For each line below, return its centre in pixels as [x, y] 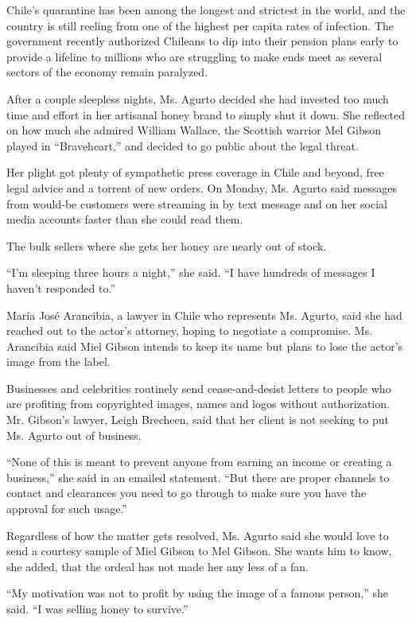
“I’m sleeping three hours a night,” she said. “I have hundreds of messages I [191, 272]
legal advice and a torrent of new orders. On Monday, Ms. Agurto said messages [202, 187]
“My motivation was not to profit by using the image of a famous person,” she [197, 593]
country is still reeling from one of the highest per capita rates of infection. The [200, 25]
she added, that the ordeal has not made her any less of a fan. [157, 566]
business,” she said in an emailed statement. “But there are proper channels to [198, 477]
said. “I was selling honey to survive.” [97, 608]
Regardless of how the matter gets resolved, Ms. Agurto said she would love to [198, 535]
